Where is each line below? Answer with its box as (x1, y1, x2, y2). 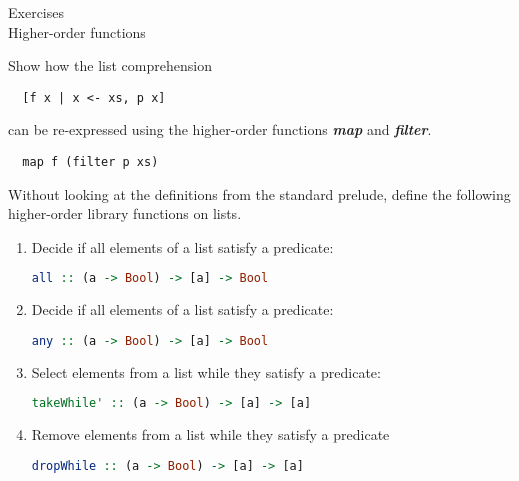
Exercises (8, 2, 64, 22)
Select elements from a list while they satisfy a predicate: (31, 361, 381, 382)
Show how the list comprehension (8, 55, 212, 76)
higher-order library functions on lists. (8, 203, 242, 224)
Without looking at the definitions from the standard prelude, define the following (8, 183, 511, 204)
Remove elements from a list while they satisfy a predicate (31, 424, 390, 445)
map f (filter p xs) (22, 155, 159, 170)
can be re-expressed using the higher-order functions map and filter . (8, 119, 432, 140)
